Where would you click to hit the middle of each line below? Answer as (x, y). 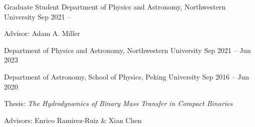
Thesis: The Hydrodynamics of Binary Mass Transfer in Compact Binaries (118, 103)
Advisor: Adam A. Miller (42, 33)
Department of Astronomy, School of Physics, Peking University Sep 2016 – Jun (127, 76)
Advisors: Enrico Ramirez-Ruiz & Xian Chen (73, 120)
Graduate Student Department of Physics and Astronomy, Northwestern (115, 6)
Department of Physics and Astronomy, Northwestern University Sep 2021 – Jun (127, 50)
